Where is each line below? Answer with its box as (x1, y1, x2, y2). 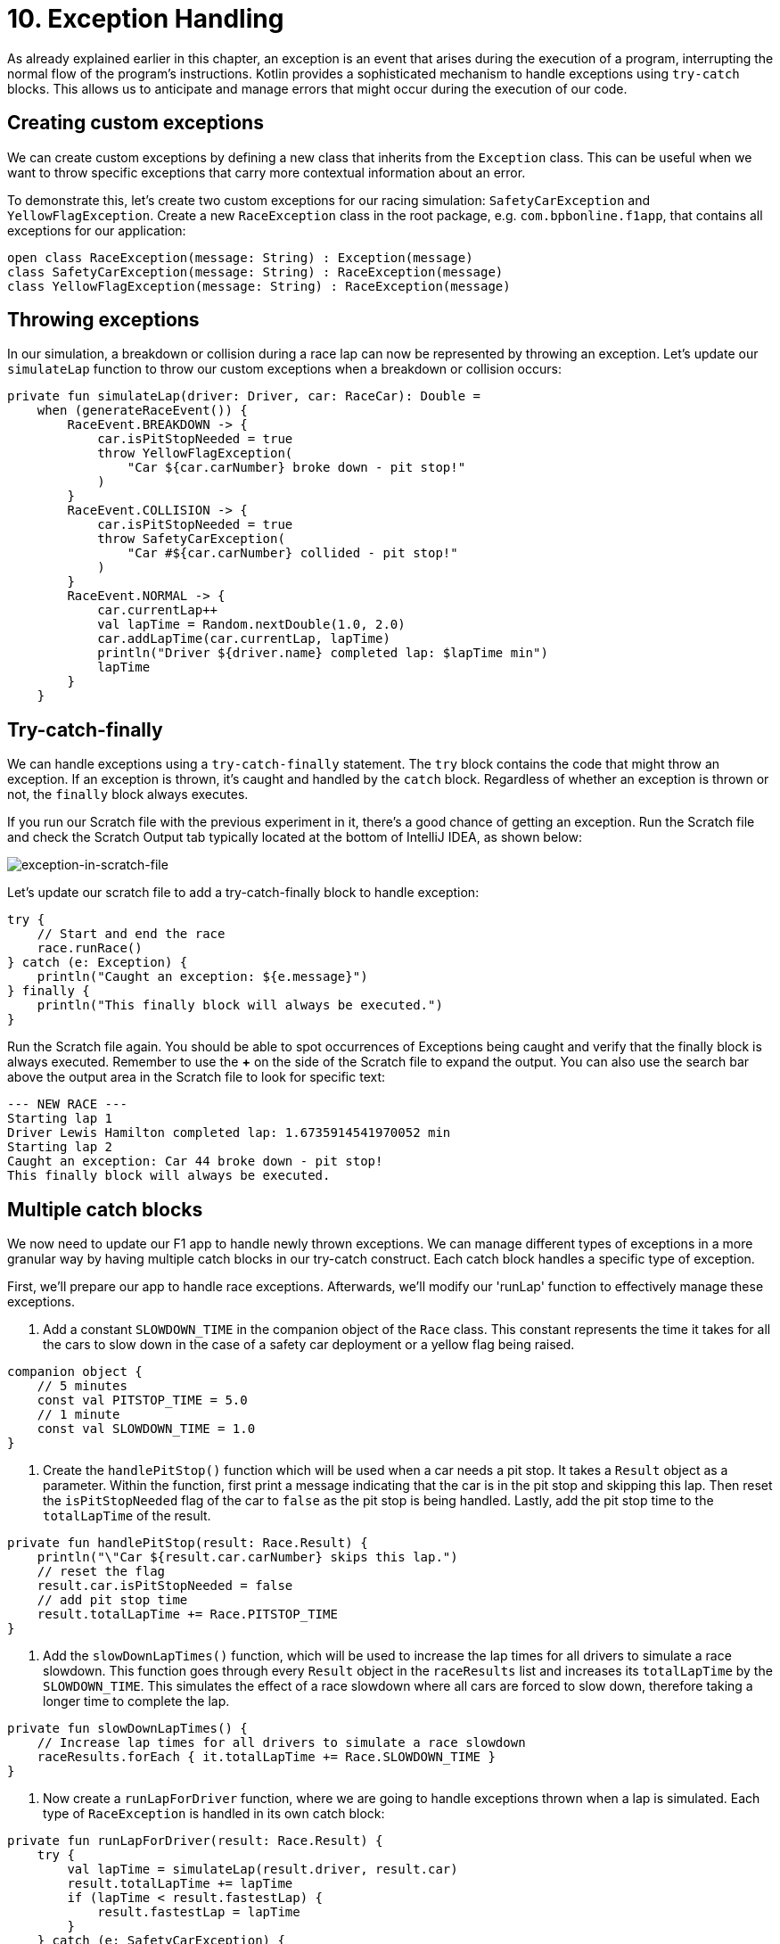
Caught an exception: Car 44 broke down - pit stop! (7, 1154, 383, 1169)
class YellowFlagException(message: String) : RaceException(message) (7, 278, 511, 293)
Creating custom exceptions (7, 111, 264, 135)
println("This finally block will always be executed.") (37, 998, 443, 1013)
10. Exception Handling (7, 4, 284, 34)
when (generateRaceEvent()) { (37, 403, 248, 418)
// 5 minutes (37, 1379, 127, 1394)
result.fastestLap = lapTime (97, 1905, 300, 1920)
